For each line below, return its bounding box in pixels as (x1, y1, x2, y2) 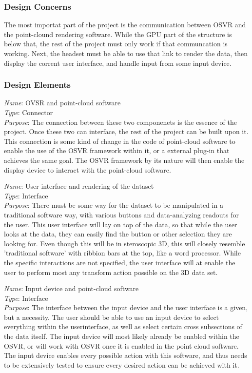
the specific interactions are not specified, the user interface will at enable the (4, 257, 235, 267)
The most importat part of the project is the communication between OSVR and (4, 20, 246, 30)
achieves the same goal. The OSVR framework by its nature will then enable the (4, 155, 245, 165)
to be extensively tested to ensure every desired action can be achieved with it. (4, 359, 239, 370)
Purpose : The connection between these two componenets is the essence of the (4, 117, 237, 127)
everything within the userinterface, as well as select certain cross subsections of (4, 321, 242, 332)
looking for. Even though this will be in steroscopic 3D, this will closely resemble (4, 238, 245, 248)
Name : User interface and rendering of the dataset (4, 181, 154, 191)
